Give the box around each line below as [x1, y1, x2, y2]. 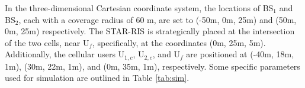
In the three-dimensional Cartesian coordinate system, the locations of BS [5, 2, 274, 14]
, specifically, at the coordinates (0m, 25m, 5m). [92, 36, 266, 48]
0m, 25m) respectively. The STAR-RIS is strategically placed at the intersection [5, 25, 295, 37]
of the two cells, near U [5, 36, 89, 48]
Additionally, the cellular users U [5, 48, 125, 60]
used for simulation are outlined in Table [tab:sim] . [5, 71, 190, 84]
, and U [152, 48, 181, 60]
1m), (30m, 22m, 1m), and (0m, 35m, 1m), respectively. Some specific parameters [5, 60, 300, 72]
